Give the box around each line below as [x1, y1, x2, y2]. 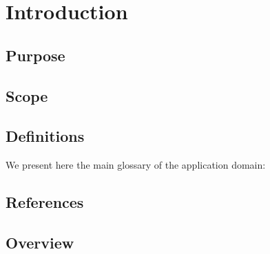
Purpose [6, 44, 65, 65]
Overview [6, 231, 74, 253]
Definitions [6, 125, 85, 147]
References [6, 191, 84, 213]
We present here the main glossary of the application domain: [6, 158, 266, 172]
